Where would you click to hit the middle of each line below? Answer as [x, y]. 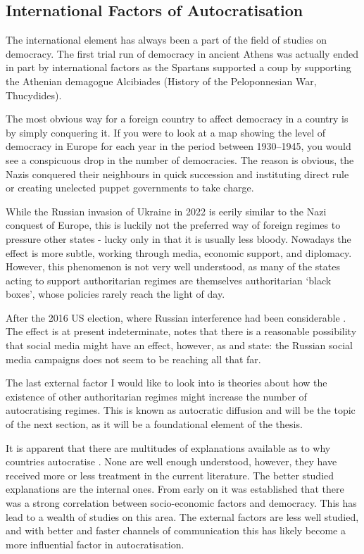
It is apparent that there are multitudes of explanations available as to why [168, 447]
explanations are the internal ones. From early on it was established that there [175, 489]
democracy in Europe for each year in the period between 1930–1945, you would [178, 146]
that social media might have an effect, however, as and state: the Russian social [179, 345]
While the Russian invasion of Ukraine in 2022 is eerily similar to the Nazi [166, 211]
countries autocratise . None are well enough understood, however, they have [171, 461]
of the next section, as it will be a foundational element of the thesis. [154, 424]
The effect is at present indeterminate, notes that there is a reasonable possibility [181, 331]
